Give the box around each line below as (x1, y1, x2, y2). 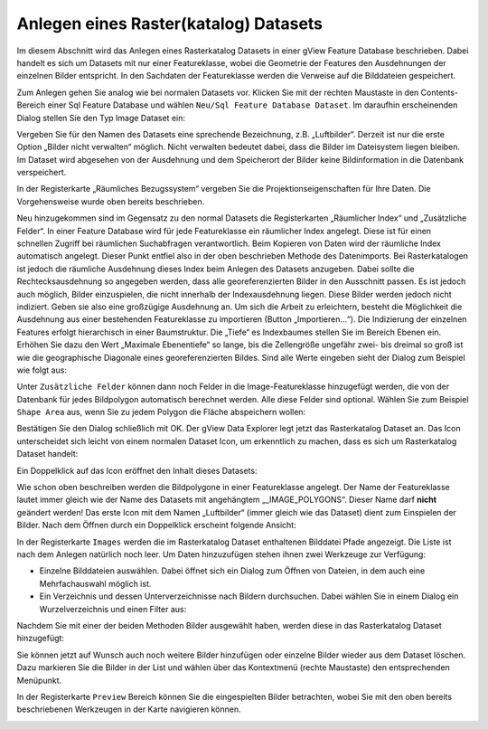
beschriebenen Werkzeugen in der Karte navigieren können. (16, 704, 241, 715)
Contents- (420, 87, 459, 98)
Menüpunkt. (16, 675, 62, 686)
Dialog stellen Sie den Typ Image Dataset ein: (16, 112, 185, 123)
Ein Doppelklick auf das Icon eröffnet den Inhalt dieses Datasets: (16, 465, 258, 476)
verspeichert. (16, 167, 67, 178)
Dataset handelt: (16, 449, 79, 459)
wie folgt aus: (16, 364, 68, 375)
